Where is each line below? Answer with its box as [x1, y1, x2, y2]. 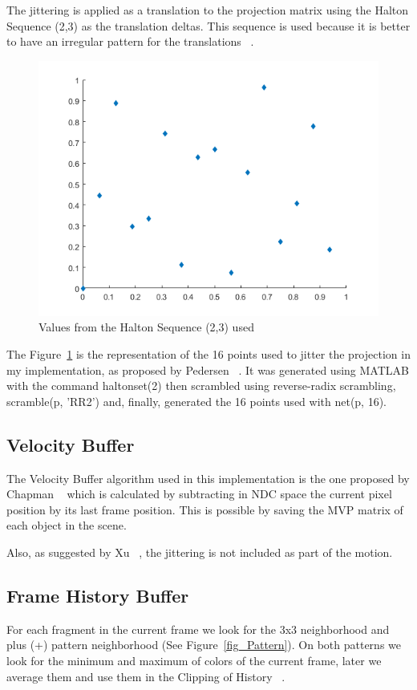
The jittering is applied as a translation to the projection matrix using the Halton [6, 2, 409, 18]
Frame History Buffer [6, 582, 189, 607]
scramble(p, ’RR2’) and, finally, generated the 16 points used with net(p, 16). [6, 392, 387, 409]
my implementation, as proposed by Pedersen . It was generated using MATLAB [6, 361, 409, 378]
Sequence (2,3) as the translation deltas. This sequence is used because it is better [6, 17, 411, 34]
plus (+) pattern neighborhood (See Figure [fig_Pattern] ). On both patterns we [6, 636, 401, 653]
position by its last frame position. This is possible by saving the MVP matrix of [6, 501, 403, 517]
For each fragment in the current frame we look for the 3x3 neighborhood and [6, 620, 390, 637]
